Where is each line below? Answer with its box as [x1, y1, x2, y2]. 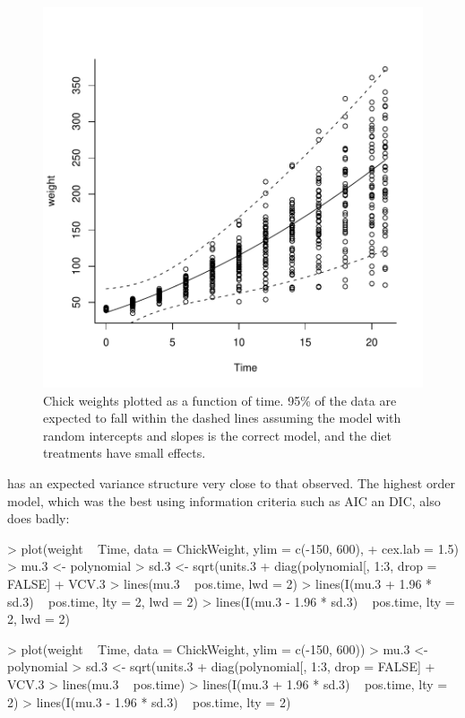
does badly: [7, 509, 70, 528]
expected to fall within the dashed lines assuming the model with [43, 408, 401, 427]
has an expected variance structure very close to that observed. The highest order [7, 473, 455, 492]
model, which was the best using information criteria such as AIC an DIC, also [7, 491, 441, 510]
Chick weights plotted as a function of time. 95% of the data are [43, 390, 397, 409]
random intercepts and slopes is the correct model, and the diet [43, 425, 392, 444]
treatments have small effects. [43, 443, 206, 462]
